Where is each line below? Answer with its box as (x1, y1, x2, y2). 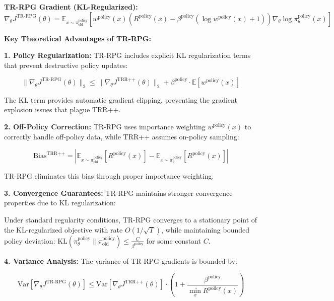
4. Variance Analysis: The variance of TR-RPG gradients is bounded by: (4, 255, 237, 266)
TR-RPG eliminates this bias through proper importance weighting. (4, 171, 214, 181)
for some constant (146, 235, 202, 246)
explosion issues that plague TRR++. (4, 104, 121, 115)
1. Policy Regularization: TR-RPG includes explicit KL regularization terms (4, 50, 251, 60)
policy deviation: (4, 235, 55, 246)
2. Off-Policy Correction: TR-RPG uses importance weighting (4, 121, 206, 132)
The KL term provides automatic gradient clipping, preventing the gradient (4, 94, 237, 105)
